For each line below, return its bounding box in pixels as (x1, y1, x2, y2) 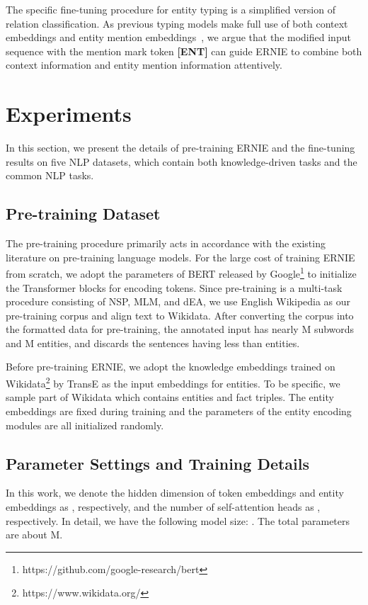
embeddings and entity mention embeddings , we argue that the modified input (6, 30, 351, 45)
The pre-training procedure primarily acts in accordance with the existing (6, 236, 326, 251)
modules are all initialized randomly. (6, 417, 164, 432)
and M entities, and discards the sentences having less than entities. (6, 335, 300, 350)
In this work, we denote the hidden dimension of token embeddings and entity (6, 485, 344, 500)
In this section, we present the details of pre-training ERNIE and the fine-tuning (6, 140, 355, 155)
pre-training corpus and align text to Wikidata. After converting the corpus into (6, 307, 354, 322)
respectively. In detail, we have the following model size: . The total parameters (6, 513, 350, 528)
